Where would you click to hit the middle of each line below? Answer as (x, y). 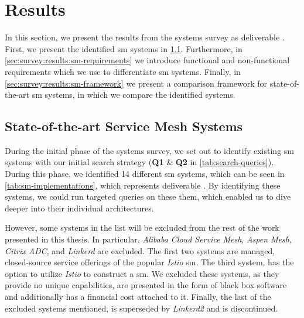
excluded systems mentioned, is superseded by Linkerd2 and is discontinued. (141, 308)
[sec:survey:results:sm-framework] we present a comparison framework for (136, 83)
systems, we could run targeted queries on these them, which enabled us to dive (148, 196)
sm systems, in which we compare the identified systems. (134, 95)
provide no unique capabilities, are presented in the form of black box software (146, 285)
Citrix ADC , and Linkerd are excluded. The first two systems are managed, (140, 250)
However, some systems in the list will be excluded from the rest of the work (142, 228)
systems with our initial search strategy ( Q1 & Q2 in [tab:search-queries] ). (139, 162)
